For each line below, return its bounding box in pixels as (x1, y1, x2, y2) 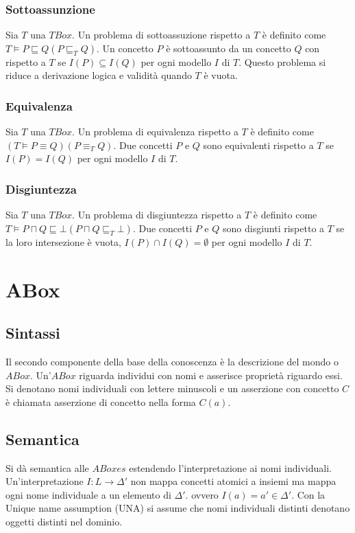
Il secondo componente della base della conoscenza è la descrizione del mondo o (5, 354, 339, 368)
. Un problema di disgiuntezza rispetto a (72, 207, 242, 222)
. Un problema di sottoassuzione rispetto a (72, 27, 251, 42)
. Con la (291, 487, 326, 501)
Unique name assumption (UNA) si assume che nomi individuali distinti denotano (5, 501, 350, 515)
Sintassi (5, 322, 60, 343)
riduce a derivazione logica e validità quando (5, 68, 192, 82)
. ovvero (185, 487, 219, 501)
